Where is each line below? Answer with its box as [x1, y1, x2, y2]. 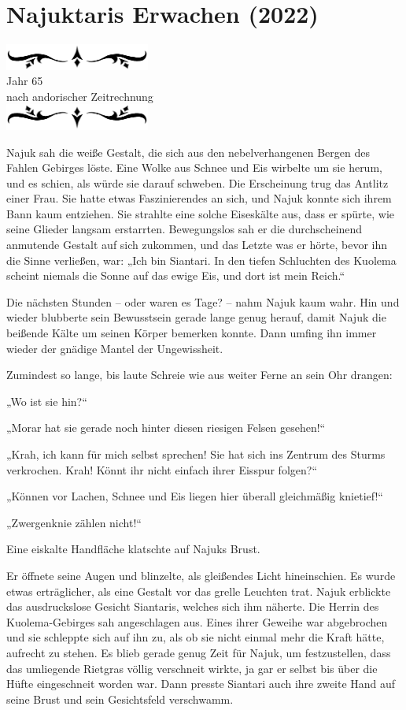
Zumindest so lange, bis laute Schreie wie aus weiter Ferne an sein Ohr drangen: [6, 366, 393, 383]
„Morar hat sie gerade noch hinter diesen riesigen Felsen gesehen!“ [6, 419, 326, 436]
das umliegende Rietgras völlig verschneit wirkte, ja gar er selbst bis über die [6, 660, 378, 676]
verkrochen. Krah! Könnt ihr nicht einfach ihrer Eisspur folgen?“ [6, 461, 318, 478]
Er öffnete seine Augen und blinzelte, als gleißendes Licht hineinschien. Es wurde [6, 567, 396, 583]
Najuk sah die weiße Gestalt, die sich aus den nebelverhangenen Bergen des [6, 143, 370, 160]
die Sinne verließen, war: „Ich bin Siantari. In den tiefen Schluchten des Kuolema [6, 251, 397, 268]
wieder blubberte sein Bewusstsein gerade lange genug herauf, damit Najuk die [6, 309, 386, 325]
